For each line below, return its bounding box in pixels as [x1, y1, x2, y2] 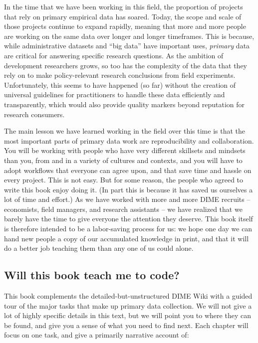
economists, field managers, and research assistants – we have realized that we [4, 203, 243, 214]
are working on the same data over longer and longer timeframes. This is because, [4, 30, 255, 41]
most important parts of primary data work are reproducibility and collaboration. [4, 135, 254, 146]
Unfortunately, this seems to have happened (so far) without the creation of [4, 79, 236, 90]
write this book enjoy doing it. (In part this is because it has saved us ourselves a [4, 184, 253, 194]
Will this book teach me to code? [4, 267, 180, 283]
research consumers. [4, 109, 65, 119]
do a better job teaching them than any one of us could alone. [4, 243, 194, 253]
